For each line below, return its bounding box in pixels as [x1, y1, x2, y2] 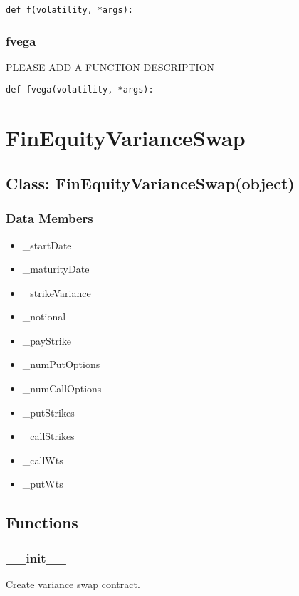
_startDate [22, 237, 72, 252]
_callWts [22, 452, 63, 467]
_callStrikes [22, 429, 75, 444]
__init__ [6, 548, 67, 566]
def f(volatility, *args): [6, 5, 133, 15]
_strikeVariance [22, 285, 91, 300]
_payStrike [22, 333, 71, 347]
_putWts [22, 476, 63, 491]
